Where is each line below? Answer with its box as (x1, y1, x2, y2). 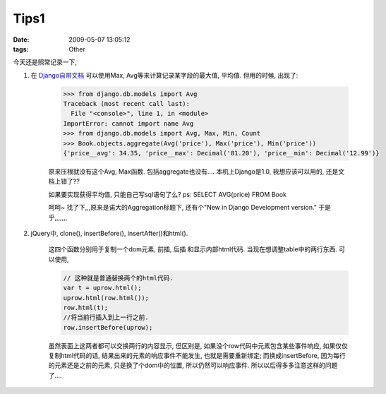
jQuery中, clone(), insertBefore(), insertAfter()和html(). (30, 229, 188, 237)
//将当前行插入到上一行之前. (63, 314, 149, 321)
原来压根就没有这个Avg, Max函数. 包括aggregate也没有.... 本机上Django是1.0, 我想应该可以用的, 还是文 (48, 167, 345, 176)
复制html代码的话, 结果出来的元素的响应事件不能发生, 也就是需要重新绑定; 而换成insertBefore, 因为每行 (48, 352, 346, 360)
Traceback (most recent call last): (63, 100, 191, 108)
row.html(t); (63, 304, 109, 311)
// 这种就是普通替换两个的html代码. (63, 274, 174, 282)
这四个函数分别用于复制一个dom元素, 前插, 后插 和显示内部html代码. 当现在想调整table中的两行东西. (48, 245, 338, 253)
